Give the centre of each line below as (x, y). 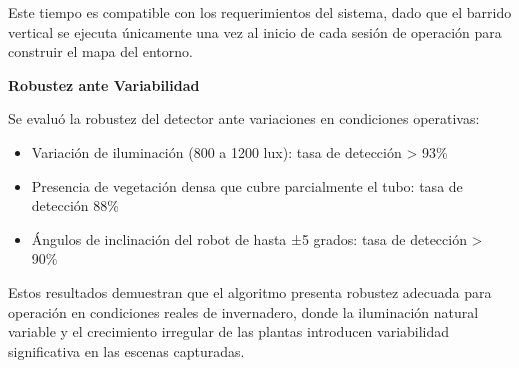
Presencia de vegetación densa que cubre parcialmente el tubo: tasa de (247, 185)
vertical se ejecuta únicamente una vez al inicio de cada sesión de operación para (255, 31)
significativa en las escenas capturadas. (126, 350)
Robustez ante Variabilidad (104, 84)
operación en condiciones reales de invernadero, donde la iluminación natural (243, 311)
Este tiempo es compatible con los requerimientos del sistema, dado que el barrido (260, 12)
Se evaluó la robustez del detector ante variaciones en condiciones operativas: (244, 118)
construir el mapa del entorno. (100, 51)
